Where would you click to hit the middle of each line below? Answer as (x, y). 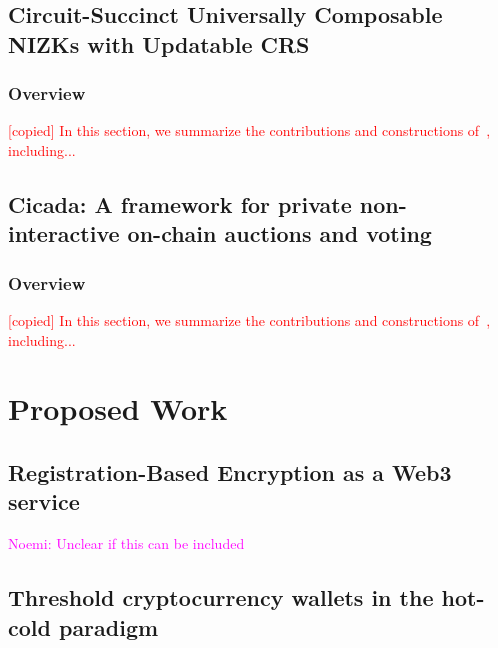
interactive (64, 233)
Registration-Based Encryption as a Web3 (230, 471)
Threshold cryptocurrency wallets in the (221, 597)
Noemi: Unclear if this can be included (126, 543)
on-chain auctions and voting (279, 233)
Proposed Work (118, 408)
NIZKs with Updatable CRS (159, 43)
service (44, 501)
